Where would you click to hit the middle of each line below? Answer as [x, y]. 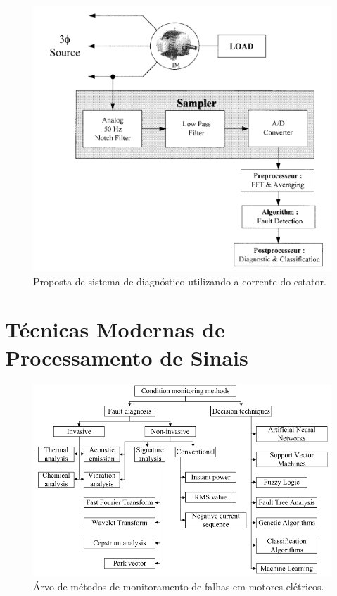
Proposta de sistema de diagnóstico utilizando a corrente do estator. [180, 281]
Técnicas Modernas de [115, 329]
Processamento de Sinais [127, 357]
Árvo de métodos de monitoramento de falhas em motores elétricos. [179, 586]
